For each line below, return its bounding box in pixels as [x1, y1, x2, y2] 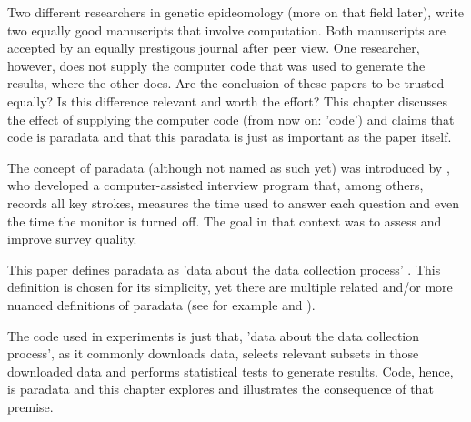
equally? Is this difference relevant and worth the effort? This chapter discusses [7, 91, 448, 110]
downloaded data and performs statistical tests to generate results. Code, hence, [7, 361, 454, 380]
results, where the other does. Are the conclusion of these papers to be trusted [7, 74, 445, 93]
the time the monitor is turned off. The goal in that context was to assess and [7, 211, 442, 230]
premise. [7, 397, 54, 416]
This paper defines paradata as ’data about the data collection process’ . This [7, 259, 441, 278]
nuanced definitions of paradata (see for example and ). [7, 295, 316, 314]
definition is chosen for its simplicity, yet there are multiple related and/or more [7, 277, 453, 296]
